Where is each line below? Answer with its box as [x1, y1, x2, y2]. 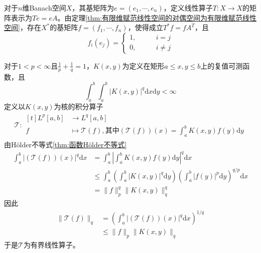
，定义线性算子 [163, 3, 213, 13]
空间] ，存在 [4, 22, 41, 33]
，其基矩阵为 [72, 3, 114, 13]
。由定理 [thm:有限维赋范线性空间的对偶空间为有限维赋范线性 [57, 12, 257, 23]
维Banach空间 [22, 3, 66, 13]
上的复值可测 [200, 60, 243, 71]
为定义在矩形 [122, 60, 165, 71]
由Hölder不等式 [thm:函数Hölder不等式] [4, 139, 127, 149]
